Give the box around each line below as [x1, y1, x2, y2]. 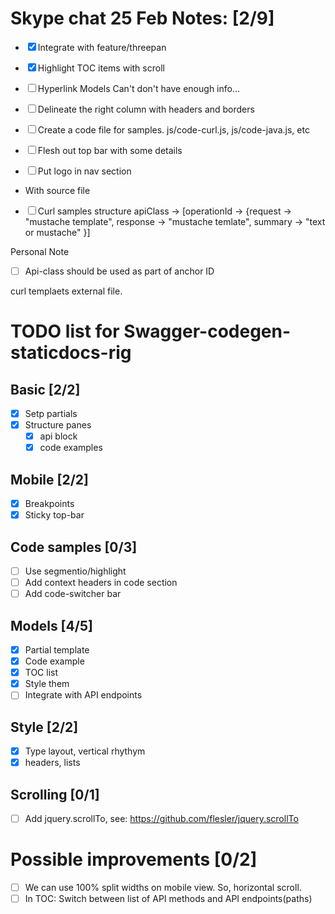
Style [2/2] [10, 718, 79, 736]
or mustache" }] [24, 226, 91, 238]
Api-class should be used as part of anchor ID [24, 265, 215, 277]
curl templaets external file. [10, 285, 123, 297]
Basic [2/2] [10, 381, 81, 398]
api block [39, 430, 78, 442]
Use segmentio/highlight [24, 565, 127, 577]
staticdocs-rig [10, 342, 132, 364]
